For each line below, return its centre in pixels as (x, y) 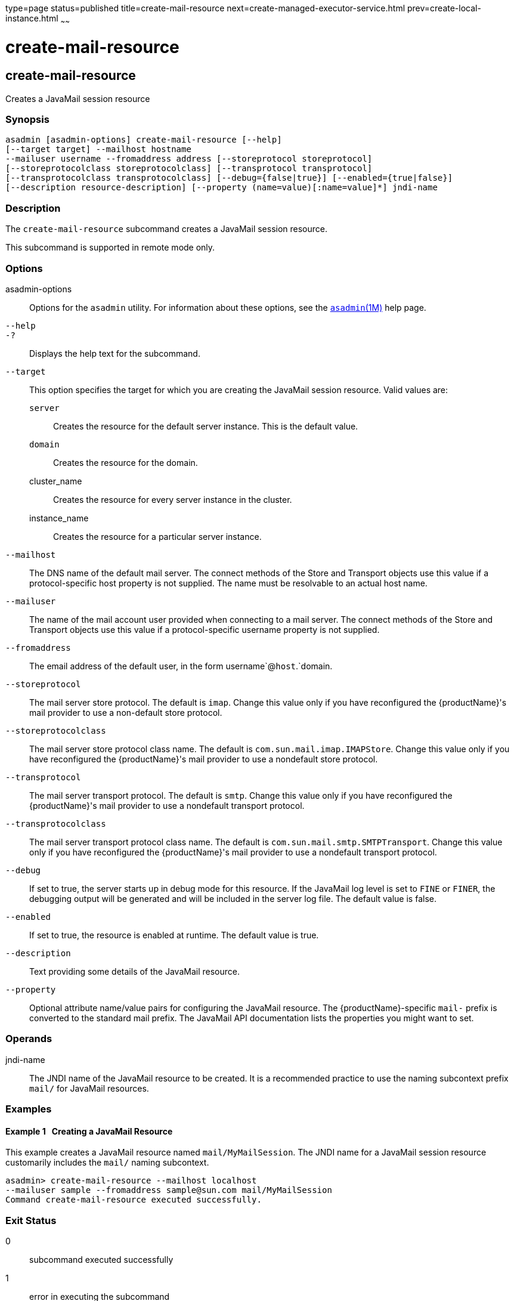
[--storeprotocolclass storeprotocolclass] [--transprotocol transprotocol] (189, 169)
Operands (29, 1039)
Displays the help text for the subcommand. (115, 353)
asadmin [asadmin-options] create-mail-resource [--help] (144, 140)
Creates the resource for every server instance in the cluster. (173, 499)
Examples (29, 1109)
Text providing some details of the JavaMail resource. (134, 971)
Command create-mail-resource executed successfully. (134, 1200)
